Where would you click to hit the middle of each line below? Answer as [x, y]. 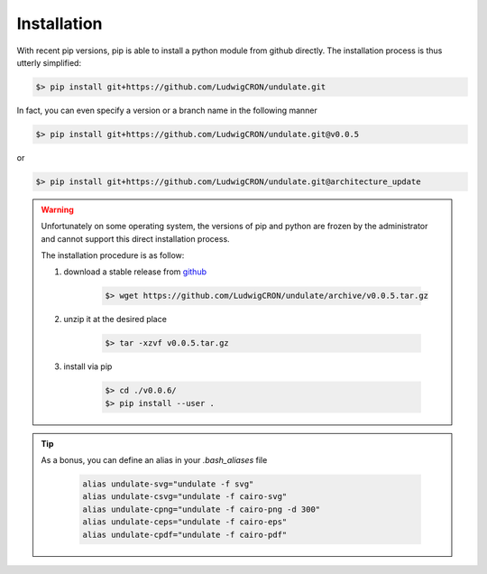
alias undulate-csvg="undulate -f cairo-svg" [185, 497]
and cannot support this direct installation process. [135, 238]
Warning [57, 209]
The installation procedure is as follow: [113, 255]
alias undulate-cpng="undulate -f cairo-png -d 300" [202, 509]
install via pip [88, 366]
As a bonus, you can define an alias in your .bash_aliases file [154, 460]
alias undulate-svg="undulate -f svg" [168, 484]
